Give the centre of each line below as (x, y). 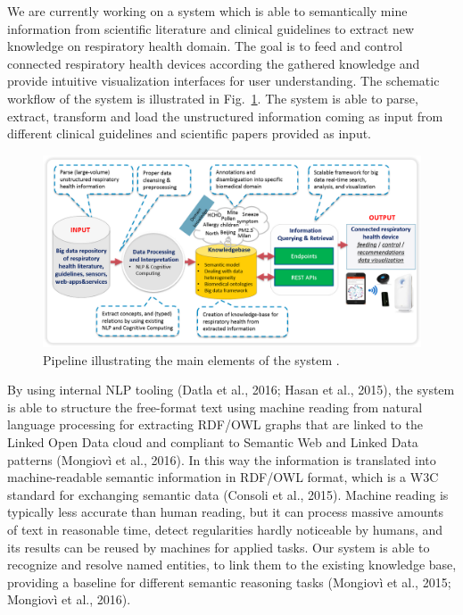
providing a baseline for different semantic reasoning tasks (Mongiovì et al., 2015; (229, 582)
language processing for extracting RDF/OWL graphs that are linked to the (215, 424)
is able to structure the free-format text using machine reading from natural (215, 407)
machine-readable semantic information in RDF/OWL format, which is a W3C (223, 477)
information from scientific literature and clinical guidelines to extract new (211, 28)
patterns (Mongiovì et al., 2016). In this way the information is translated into (222, 459)
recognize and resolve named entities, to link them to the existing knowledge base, (232, 565)
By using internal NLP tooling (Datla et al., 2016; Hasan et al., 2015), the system (231, 390)
